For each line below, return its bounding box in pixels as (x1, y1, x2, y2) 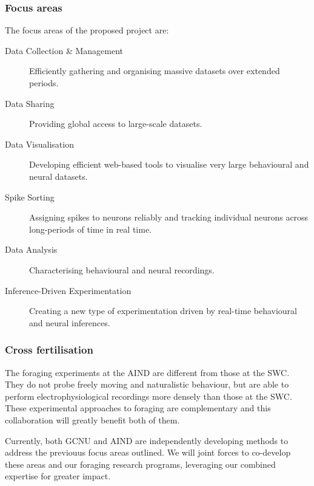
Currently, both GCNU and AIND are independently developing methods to (5, 434, 289, 447)
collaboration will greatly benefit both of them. (5, 413, 180, 426)
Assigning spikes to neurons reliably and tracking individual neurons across (29, 211, 309, 224)
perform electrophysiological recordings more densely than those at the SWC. (5, 389, 292, 402)
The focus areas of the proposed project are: (5, 24, 169, 36)
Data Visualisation (5, 137, 74, 150)
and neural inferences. (29, 316, 110, 329)
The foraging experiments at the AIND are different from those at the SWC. (5, 366, 290, 378)
